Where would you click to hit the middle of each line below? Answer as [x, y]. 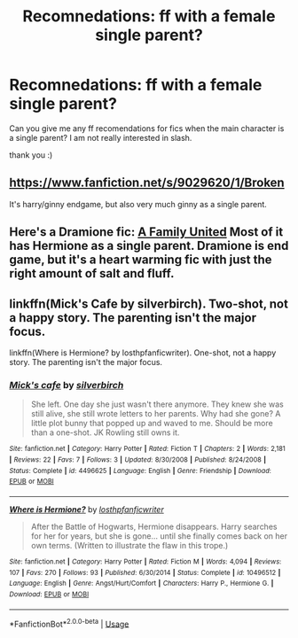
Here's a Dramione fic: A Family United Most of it [146, 232]
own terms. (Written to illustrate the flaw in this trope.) [129, 545]
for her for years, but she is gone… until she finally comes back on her [159, 536]
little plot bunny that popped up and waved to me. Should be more [152, 424]
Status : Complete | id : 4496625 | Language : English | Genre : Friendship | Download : [141, 471]
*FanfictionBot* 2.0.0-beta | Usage [69, 623]
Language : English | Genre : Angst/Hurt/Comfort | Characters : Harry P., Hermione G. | [141, 584]
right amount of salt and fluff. [92, 273]
